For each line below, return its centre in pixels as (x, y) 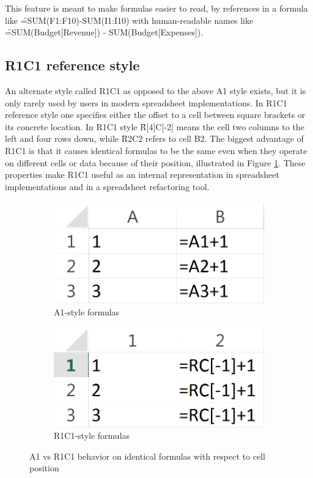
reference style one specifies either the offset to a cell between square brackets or (155, 115)
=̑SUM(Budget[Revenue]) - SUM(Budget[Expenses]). (104, 32)
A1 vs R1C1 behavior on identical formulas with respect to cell (147, 456)
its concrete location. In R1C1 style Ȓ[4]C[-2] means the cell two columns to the (155, 126)
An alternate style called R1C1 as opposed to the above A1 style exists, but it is (156, 90)
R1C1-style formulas (92, 436)
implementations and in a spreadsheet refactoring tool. (107, 186)
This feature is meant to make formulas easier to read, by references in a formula (156, 8)
